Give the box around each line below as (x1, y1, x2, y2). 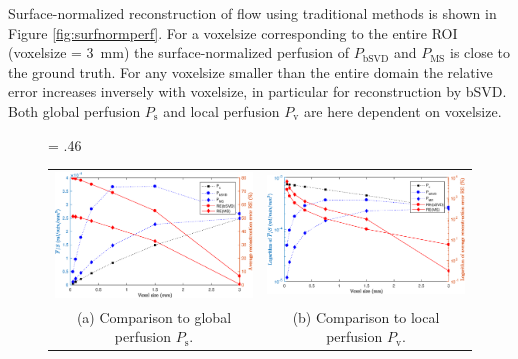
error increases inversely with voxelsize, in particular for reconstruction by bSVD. (8, 81, 507, 102)
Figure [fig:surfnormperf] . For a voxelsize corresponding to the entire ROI (8, 22, 458, 43)
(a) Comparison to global (76, 306, 232, 327)
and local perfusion (163, 100, 280, 121)
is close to (450, 42, 511, 63)
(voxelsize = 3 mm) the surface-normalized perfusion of (8, 42, 349, 63)
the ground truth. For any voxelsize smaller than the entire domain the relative (8, 61, 493, 82)
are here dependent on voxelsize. (303, 100, 502, 121)
